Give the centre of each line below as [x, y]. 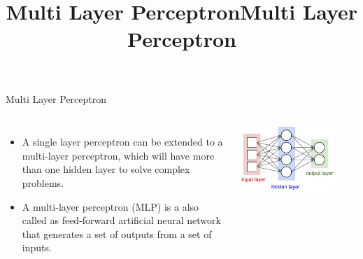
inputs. [37, 247]
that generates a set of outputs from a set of [117, 233]
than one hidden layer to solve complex [106, 169]
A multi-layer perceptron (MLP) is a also [111, 206]
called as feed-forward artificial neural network [121, 220]
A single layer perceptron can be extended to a [122, 142]
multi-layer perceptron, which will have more [118, 155]
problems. [43, 182]
